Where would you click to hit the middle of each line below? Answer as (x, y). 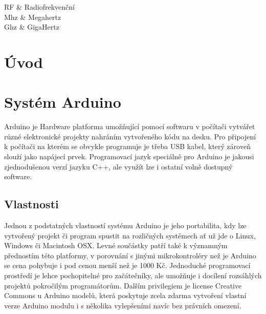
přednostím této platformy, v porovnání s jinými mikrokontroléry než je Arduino (130, 255)
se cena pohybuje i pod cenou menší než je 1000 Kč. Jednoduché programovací (127, 265)
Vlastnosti (31, 204)
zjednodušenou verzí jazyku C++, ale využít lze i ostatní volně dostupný (118, 166)
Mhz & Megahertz (33, 17)
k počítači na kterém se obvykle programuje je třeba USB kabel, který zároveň (127, 146)
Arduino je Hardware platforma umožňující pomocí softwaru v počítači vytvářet (130, 126)
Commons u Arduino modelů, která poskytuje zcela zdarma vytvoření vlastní (125, 295)
